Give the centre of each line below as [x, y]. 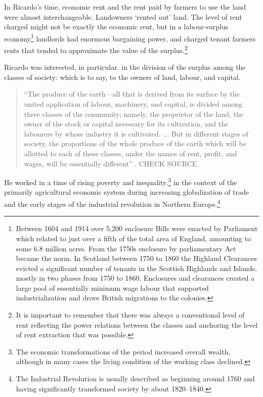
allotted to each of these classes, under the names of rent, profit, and [130, 153]
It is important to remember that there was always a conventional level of [130, 315]
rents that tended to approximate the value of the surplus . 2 [96, 49]
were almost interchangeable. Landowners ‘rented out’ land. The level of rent [123, 16]
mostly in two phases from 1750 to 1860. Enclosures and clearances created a [135, 278]
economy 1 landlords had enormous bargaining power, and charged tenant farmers [130, 37]
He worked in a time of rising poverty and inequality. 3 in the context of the [121, 181]
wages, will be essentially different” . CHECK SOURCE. [112, 163]
